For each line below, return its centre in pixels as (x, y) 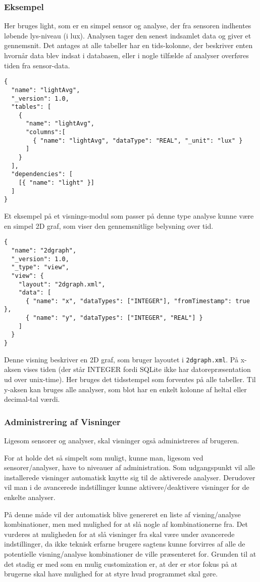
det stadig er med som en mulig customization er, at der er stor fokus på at (121, 564)
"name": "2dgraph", (44, 250)
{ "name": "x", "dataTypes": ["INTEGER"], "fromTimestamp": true (138, 301)
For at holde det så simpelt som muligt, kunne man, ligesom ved (104, 457)
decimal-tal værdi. (32, 399)
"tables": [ (31, 107)
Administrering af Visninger (62, 421)
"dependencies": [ (42, 174)
